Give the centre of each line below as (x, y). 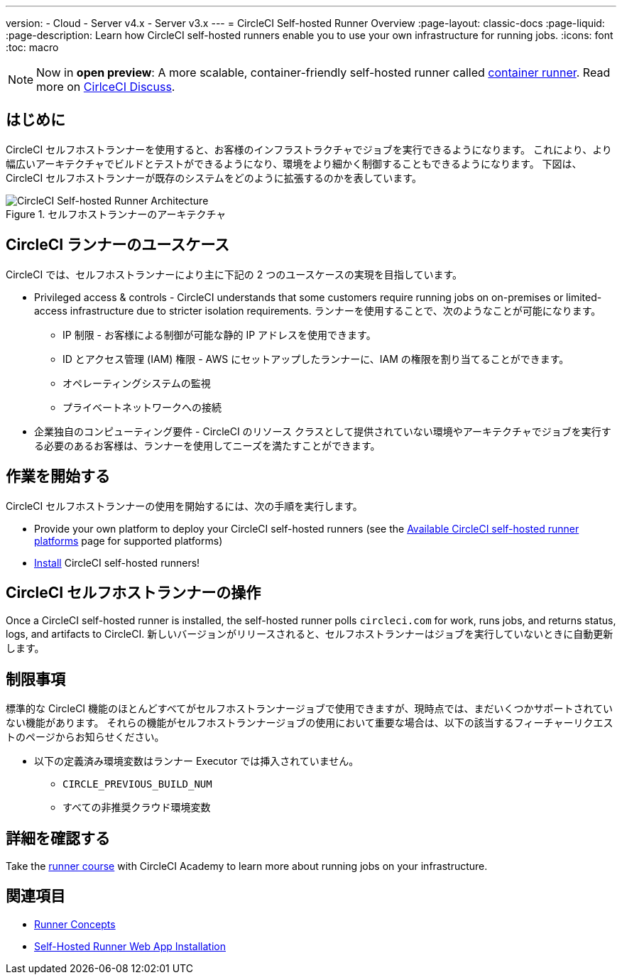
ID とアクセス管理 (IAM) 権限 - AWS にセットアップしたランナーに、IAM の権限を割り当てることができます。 (316, 359)
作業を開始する (58, 477)
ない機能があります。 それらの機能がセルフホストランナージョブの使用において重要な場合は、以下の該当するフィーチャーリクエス (310, 723)
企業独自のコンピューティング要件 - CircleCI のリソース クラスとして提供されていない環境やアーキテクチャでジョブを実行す (323, 431)
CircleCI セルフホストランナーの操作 (133, 592)
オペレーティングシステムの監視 (137, 383)
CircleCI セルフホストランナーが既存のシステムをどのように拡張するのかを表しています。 (214, 178)
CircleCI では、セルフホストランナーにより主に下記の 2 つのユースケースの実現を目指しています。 (234, 274)
